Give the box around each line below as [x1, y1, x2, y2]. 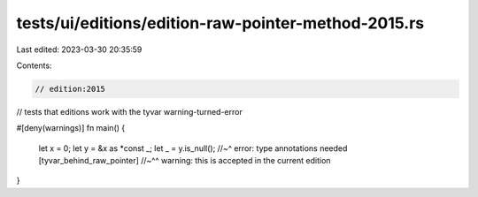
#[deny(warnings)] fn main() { [16, 123, 126, 133]
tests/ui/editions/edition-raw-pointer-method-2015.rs [16, 13, 425, 33]
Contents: [16, 60, 52, 71]
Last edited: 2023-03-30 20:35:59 [16, 44, 143, 55]
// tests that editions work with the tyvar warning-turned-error [16, 106, 243, 117]
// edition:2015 [35, 84, 106, 94]
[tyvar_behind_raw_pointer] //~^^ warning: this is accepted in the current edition [38, 155, 331, 166]
